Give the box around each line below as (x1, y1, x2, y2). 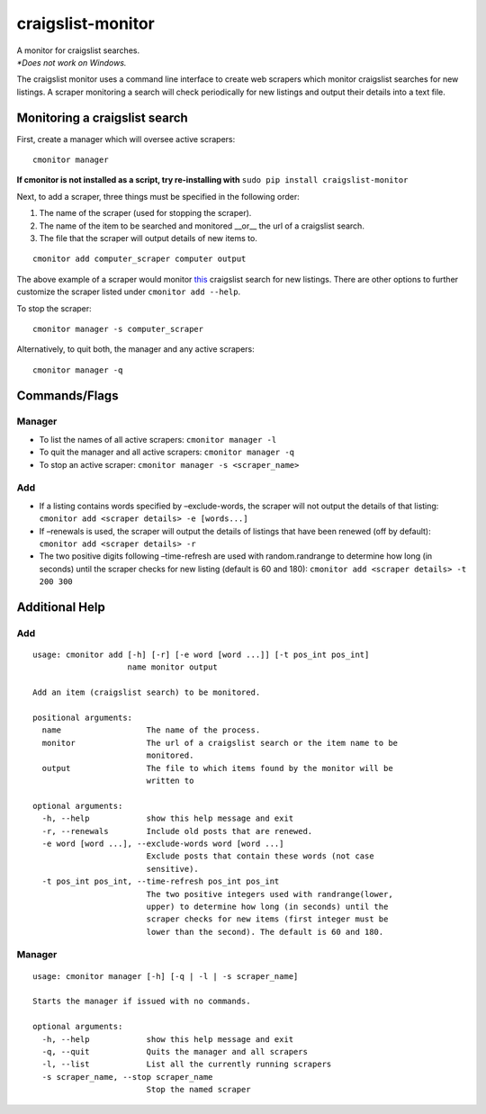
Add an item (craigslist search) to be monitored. (32, 687, 261, 697)
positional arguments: (32, 713, 133, 723)
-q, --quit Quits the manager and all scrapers (41, 1047, 308, 1056)
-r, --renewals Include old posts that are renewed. (41, 826, 313, 836)
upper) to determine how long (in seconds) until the (146, 901, 389, 912)
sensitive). (146, 864, 200, 874)
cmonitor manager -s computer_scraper (32, 324, 204, 334)
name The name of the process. (41, 725, 261, 735)
